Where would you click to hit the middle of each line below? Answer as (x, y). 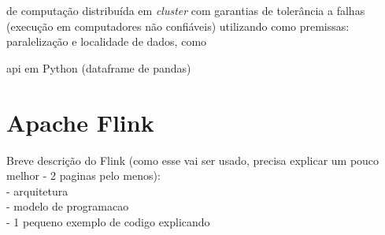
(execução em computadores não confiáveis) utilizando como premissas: (178, 26)
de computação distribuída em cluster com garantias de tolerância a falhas (186, 10)
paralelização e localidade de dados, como (107, 41)
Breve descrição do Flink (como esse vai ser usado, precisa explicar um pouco (193, 160)
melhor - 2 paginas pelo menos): (83, 175)
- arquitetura (37, 190)
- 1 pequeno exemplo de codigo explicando (108, 221)
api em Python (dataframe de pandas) (99, 67)
